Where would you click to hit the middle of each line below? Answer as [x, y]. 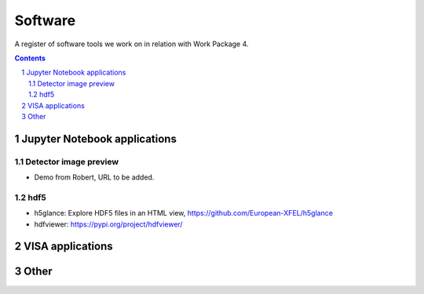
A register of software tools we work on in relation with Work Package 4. [132, 44]
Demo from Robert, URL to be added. [94, 177]
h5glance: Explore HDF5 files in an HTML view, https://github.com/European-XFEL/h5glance [184, 213]
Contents [30, 58]
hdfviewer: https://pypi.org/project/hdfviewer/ [109, 224]
